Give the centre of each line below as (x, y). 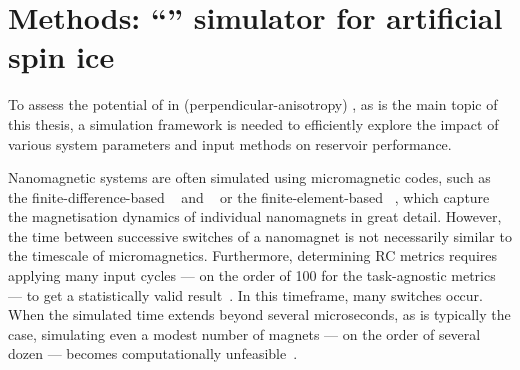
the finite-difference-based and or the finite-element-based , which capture (249, 196)
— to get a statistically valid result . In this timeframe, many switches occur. (245, 294)
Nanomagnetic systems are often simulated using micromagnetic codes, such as (249, 177)
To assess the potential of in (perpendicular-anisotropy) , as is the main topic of (253, 104)
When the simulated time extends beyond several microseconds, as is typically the (259, 314)
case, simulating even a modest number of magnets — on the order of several (244, 333)
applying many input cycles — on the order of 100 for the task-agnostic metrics (252, 275)
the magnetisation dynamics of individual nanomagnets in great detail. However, (255, 216)
